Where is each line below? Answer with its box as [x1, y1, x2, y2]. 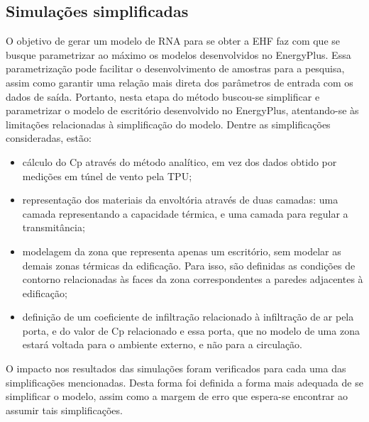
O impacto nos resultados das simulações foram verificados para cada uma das [6, 361, 346, 376]
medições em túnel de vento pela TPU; [22, 168, 192, 183]
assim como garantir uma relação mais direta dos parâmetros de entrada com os [6, 74, 353, 89]
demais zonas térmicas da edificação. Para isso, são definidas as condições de [22, 257, 356, 272]
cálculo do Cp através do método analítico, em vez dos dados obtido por [22, 154, 337, 169]
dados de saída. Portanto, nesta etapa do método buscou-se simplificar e [6, 89, 320, 104]
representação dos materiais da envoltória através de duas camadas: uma [22, 192, 338, 207]
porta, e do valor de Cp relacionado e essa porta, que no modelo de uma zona [22, 323, 360, 338]
